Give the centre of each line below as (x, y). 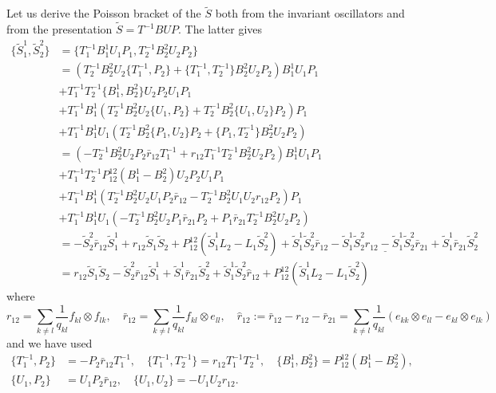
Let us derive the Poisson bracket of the (104, 13)
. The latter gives (220, 29)
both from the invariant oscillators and (310, 13)
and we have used (50, 342)
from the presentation (60, 29)
